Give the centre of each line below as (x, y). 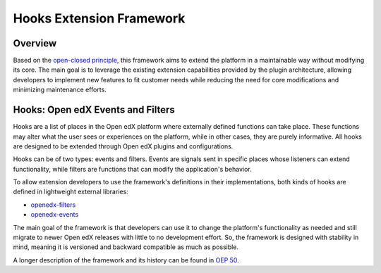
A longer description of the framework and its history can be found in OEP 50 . (126, 260)
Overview (35, 43)
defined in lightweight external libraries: (71, 192)
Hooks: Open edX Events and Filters (94, 110)
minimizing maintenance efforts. (60, 90)
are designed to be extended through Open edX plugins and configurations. (123, 146)
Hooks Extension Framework (99, 18)
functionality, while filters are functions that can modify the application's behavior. (132, 169)
